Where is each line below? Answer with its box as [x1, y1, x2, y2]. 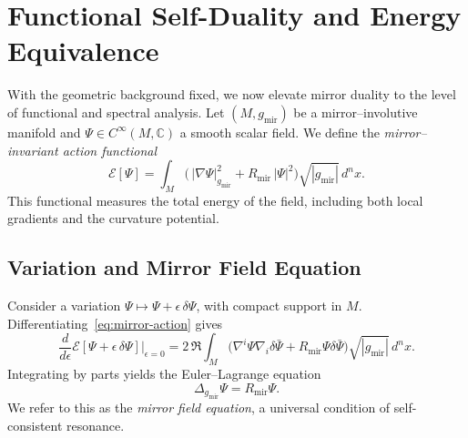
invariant [7, 140, 58, 159]
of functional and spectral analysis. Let [7, 102, 225, 121]
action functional [62, 140, 158, 159]
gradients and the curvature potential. [7, 209, 219, 228]
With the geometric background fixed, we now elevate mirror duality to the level [7, 85, 456, 104]
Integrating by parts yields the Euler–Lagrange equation [7, 364, 321, 383]
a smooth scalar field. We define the [179, 122, 380, 141]
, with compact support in [196, 296, 342, 315]
